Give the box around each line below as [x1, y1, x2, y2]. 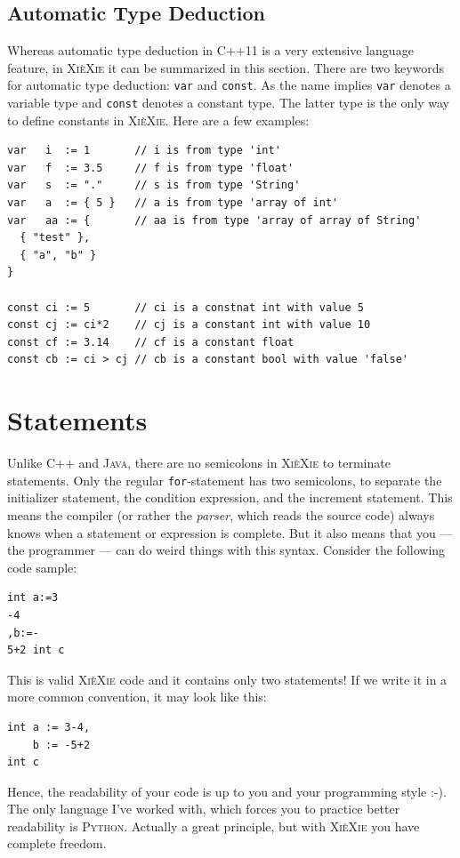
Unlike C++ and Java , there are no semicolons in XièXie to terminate [7, 453, 391, 472]
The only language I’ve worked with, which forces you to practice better [7, 799, 400, 818]
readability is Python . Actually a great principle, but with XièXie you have [7, 816, 420, 835]
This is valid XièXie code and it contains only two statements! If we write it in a [7, 670, 448, 688]
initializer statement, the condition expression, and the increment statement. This [7, 488, 453, 507]
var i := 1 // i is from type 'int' [7, 144, 281, 157]
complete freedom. [7, 834, 107, 853]
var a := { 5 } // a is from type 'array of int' [7, 196, 339, 210]
